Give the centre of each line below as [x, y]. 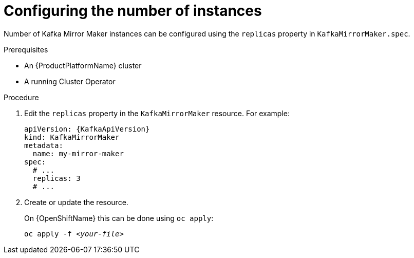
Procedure [21, 97]
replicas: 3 [57, 178]
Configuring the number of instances [133, 11]
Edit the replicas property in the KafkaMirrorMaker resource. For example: [157, 113]
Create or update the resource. [76, 202]
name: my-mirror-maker [78, 153]
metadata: [44, 145]
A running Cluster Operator [70, 81]
